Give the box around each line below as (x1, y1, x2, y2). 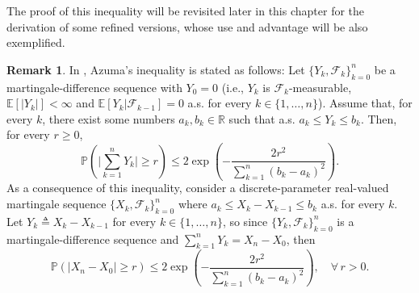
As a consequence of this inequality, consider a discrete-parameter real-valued (6, 179, 389, 196)
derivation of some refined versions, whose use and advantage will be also (6, 18, 368, 35)
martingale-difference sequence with (6, 78, 182, 95)
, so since (222, 212, 268, 229)
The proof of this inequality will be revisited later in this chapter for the (6, 2, 365, 19)
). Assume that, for (317, 94, 413, 111)
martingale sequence (6, 195, 107, 212)
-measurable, (288, 78, 352, 95)
